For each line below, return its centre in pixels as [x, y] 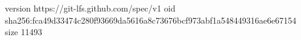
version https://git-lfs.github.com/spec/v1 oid [90, 8]
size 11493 [24, 32]
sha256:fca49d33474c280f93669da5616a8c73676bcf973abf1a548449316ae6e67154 [151, 20]
